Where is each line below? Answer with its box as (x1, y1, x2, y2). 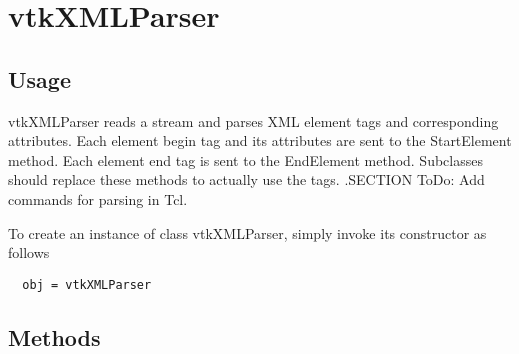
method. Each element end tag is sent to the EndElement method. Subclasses (8, 149, 483, 170)
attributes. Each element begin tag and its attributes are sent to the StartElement (8, 130, 512, 151)
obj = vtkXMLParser (22, 277, 152, 292)
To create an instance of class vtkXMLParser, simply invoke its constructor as (8, 222, 487, 243)
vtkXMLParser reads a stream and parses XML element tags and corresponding (8, 110, 499, 131)
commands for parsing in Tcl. (8, 188, 188, 209)
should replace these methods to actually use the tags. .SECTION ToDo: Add (8, 169, 485, 190)
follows (8, 242, 50, 263)
